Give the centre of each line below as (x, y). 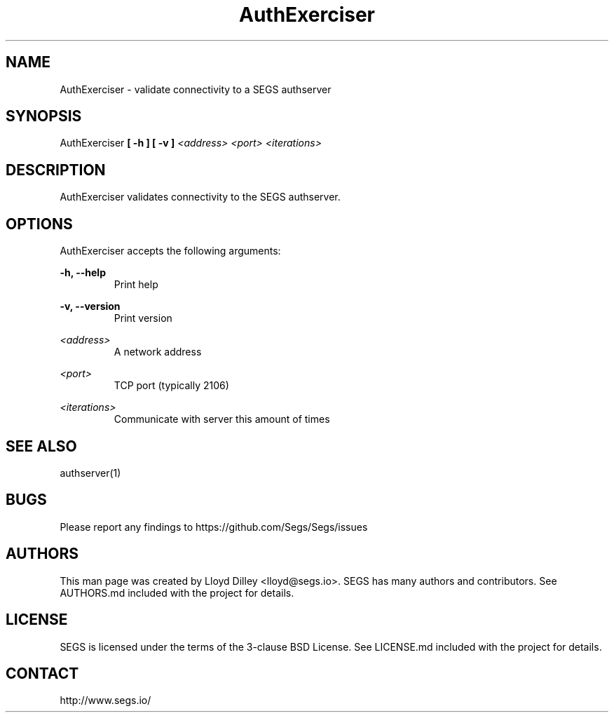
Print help (136, 285)
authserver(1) (90, 473)
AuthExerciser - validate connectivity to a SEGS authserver (196, 89)
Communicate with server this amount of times (222, 419)
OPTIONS (39, 224)
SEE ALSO (41, 446)
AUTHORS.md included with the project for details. (177, 592)
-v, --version (90, 306)
